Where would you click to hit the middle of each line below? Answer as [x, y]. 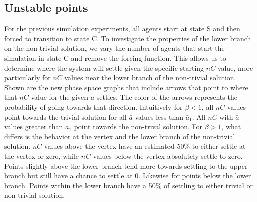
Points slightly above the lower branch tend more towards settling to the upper [126, 166]
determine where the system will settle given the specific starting [104, 67]
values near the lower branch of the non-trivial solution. [150, 77]
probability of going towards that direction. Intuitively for [93, 107]
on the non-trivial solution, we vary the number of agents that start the [114, 48]
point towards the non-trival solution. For [138, 127]
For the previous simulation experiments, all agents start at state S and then [122, 28]
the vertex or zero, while [42, 156]
